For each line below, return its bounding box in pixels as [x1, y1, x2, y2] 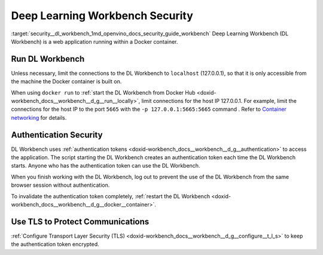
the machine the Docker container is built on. [11, 78, 122, 85]
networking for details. [11, 114, 67, 121]
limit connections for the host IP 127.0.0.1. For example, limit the [141, 98, 297, 105]
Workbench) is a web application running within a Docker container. [11, 38, 178, 45]
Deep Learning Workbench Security [11, 9, 194, 22]
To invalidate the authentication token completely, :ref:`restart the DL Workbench [11, 192, 211, 200]
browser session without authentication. [11, 181, 110, 189]
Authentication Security [11, 129, 103, 140]
